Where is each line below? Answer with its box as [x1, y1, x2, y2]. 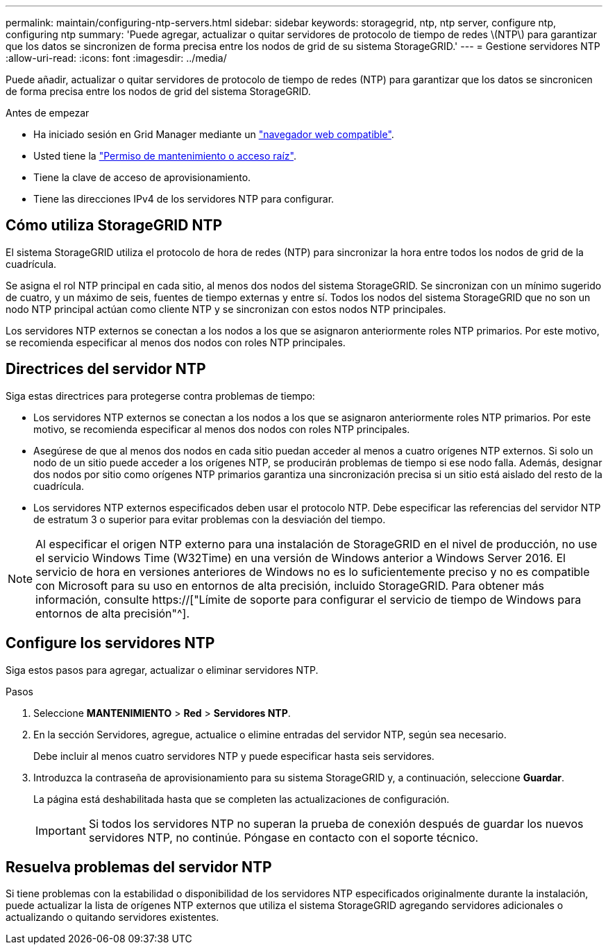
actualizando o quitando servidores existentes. [6, 911, 219, 924]
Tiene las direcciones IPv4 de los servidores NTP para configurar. [33, 193, 335, 205]
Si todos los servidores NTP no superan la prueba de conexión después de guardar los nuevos [88, 816, 584, 831]
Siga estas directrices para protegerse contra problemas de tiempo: [6, 389, 315, 402]
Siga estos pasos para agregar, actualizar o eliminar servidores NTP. [6, 663, 319, 676]
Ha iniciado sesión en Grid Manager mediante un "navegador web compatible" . [33, 128, 394, 140]
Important [35, 823, 86, 838]
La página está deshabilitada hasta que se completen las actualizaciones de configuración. [33, 792, 450, 805]
